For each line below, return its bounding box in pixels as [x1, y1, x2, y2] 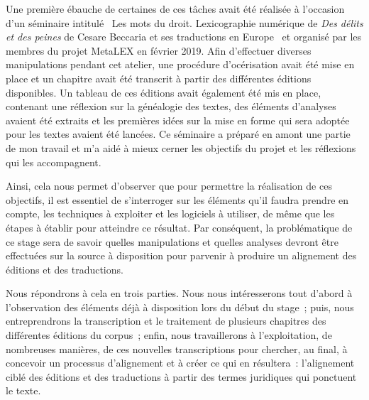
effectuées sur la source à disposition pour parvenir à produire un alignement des [6, 248, 357, 263]
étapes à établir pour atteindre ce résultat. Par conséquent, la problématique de [6, 220, 353, 234]
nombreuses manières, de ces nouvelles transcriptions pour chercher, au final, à [6, 341, 348, 356]
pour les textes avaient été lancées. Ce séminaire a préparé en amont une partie [6, 126, 351, 141]
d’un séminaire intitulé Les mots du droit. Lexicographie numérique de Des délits [6, 15, 363, 30]
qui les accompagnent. [6, 154, 101, 169]
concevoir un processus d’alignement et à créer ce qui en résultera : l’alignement [6, 355, 355, 370]
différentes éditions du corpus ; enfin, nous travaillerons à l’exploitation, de [6, 328, 332, 342]
